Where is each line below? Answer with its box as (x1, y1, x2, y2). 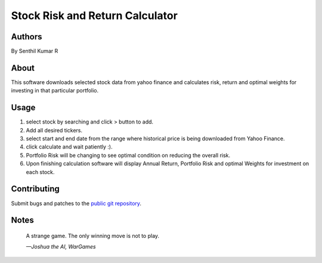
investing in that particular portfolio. (11, 87, 99, 94)
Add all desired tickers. (26, 126, 83, 134)
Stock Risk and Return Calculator (11, 9, 178, 22)
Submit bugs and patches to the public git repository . (11, 200, 142, 207)
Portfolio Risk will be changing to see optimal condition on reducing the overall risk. (26, 151, 231, 159)
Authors (11, 32, 42, 42)
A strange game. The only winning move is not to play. (26, 232, 160, 239)
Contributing (11, 184, 60, 194)
